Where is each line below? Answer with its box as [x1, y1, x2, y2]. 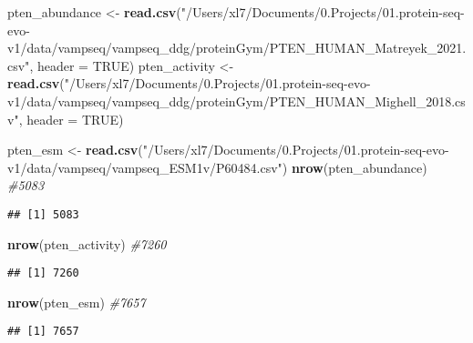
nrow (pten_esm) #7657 [7, 292, 146, 311]
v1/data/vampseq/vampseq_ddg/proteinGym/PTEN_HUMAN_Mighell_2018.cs [7, 91, 466, 110]
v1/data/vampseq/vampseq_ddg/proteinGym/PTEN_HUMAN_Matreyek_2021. [7, 38, 467, 57]
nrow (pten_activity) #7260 [7, 234, 167, 253]
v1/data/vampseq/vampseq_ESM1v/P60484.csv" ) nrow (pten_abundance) [7, 157, 427, 177]
